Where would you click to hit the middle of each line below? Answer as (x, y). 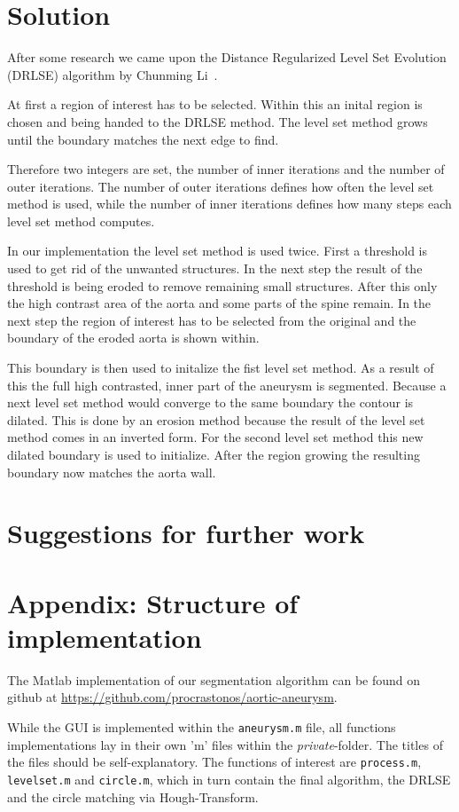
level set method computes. (81, 221)
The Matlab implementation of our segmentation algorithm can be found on (214, 679)
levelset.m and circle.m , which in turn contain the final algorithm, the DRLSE (229, 779)
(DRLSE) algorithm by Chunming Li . (113, 74)
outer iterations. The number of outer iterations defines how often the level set (221, 186)
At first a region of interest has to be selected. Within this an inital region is (215, 104)
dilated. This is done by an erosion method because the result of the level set (216, 419)
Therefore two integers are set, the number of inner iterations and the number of (226, 169)
